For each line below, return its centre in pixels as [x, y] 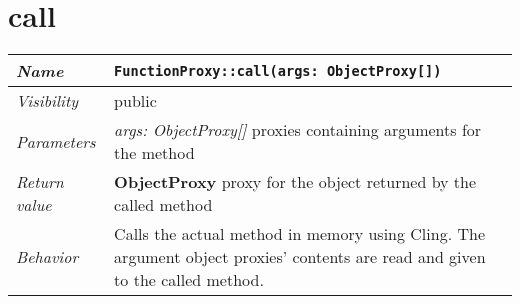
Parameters [56, 141]
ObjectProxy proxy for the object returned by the [295, 182]
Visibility [47, 101]
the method [154, 153]
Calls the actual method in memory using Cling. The [299, 234]
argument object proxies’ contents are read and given [300, 257]
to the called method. [189, 280]
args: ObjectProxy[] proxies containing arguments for [298, 130]
